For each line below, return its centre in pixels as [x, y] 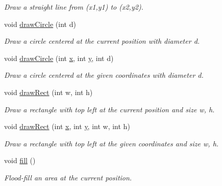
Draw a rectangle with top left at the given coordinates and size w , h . [112, 143]
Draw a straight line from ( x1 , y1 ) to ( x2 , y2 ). [74, 7]
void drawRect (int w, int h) [48, 92]
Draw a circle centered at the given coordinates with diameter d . [104, 75]
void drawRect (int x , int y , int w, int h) [67, 126]
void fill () [20, 160]
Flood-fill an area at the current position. [68, 177]
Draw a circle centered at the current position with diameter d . [102, 41]
